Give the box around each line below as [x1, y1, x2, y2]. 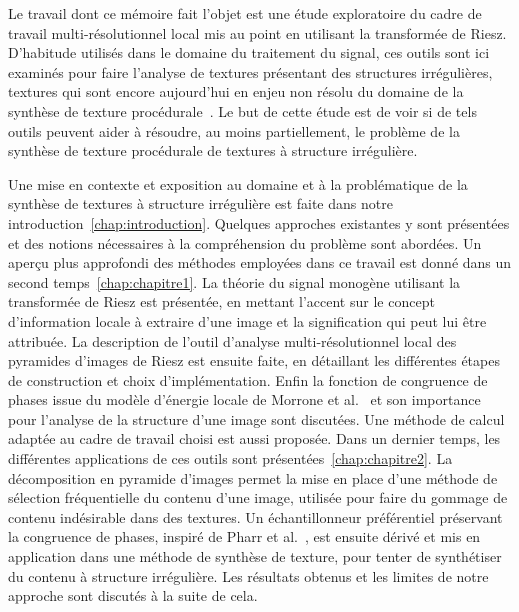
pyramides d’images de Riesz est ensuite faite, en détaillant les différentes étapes [8, 350, 500, 371]
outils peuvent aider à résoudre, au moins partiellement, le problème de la [8, 120, 460, 141]
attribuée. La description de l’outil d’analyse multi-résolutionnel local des [8, 330, 457, 351]
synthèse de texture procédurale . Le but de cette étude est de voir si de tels [8, 100, 477, 121]
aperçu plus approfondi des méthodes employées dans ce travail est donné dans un [8, 252, 512, 273]
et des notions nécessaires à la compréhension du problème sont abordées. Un [8, 232, 482, 253]
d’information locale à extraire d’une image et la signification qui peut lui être [8, 310, 487, 331]
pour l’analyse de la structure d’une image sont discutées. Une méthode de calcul [8, 408, 505, 429]
